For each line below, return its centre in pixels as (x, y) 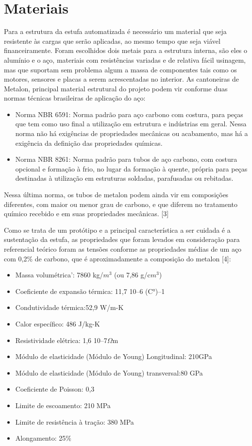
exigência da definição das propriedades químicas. (89, 143)
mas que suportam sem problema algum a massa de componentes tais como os (120, 69)
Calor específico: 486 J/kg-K (58, 323)
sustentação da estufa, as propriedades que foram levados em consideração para (122, 239)
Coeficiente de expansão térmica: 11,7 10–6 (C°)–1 (90, 291)
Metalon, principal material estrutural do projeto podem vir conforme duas (116, 88)
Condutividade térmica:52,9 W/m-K (69, 307)
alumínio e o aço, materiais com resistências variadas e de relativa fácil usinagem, (125, 60)
